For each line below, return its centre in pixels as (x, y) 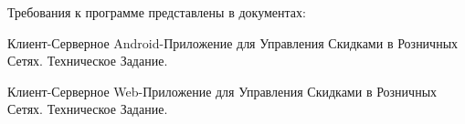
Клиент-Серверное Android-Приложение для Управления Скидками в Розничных (233, 42)
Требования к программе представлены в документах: (157, 12)
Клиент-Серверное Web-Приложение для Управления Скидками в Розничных (222, 91)
